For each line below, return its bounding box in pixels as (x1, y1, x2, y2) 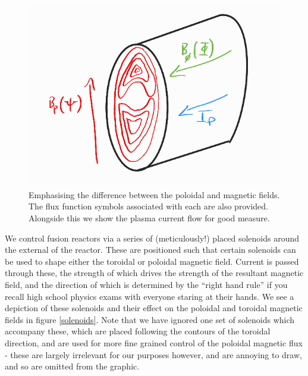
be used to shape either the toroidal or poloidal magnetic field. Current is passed (5, 255, 299, 267)
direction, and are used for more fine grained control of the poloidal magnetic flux (5, 336, 303, 349)
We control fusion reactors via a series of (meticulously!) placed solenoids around (5, 231, 300, 244)
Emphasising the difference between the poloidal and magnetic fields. (29, 188, 280, 200)
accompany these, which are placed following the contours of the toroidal (5, 325, 271, 337)
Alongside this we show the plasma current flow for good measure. (29, 212, 270, 224)
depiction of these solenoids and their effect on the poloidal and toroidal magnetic (5, 302, 303, 314)
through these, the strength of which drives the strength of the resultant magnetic (5, 267, 304, 279)
